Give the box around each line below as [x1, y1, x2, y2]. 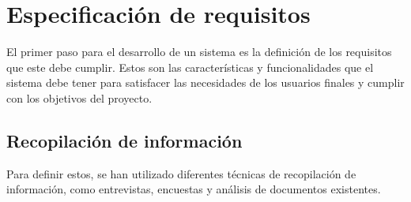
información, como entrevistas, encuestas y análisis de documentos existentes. [6, 181, 381, 197]
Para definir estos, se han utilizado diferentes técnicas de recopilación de [6, 165, 356, 181]
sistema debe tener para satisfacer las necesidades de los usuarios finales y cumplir [6, 74, 405, 91]
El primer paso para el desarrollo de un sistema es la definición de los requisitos [6, 43, 392, 60]
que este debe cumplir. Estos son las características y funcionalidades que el [6, 58, 374, 75]
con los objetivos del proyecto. [6, 89, 153, 106]
